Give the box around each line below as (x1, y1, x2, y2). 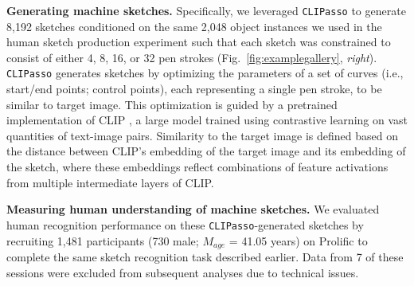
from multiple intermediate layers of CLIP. (6, 174, 214, 190)
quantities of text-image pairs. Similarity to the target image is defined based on (6, 127, 398, 143)
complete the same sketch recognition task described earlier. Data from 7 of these (6, 248, 404, 264)
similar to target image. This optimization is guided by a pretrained (6, 96, 338, 112)
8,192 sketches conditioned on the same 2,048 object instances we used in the (6, 18, 382, 34)
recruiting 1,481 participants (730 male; (6, 232, 199, 249)
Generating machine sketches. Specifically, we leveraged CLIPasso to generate (6, 2, 406, 18)
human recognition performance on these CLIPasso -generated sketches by (6, 216, 364, 233)
